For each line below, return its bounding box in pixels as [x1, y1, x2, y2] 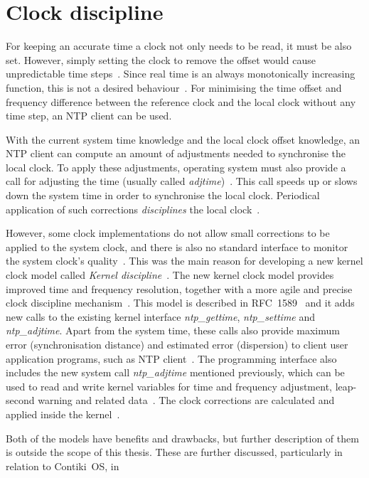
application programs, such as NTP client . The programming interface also [6, 351, 337, 366]
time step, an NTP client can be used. [6, 108, 172, 123]
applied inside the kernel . [6, 406, 120, 421]
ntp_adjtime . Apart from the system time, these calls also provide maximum [6, 323, 340, 338]
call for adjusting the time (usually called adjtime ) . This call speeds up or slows [6, 174, 358, 188]
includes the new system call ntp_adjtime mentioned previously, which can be [6, 365, 345, 380]
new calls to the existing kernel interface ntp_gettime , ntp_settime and [6, 309, 316, 324]
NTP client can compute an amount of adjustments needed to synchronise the [6, 146, 346, 161]
